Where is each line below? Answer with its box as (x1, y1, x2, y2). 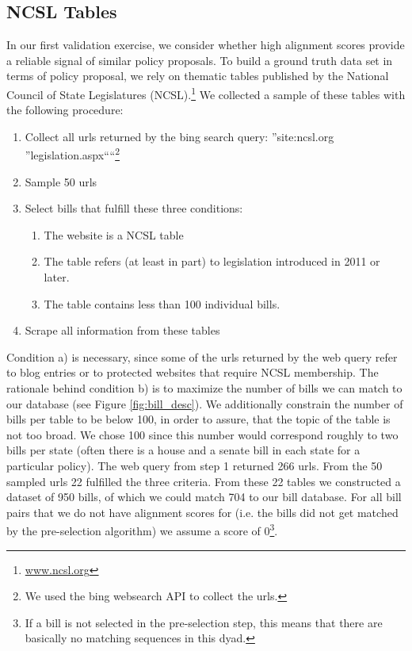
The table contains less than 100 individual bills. (44, 295, 280, 312)
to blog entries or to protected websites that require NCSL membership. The (6, 364, 379, 381)
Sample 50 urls (25, 173, 97, 190)
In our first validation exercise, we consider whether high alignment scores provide (6, 36, 405, 53)
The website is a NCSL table (44, 226, 184, 243)
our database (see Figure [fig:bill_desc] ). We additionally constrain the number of (6, 395, 403, 412)
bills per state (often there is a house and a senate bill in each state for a (6, 442, 360, 458)
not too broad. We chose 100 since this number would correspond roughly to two (6, 426, 399, 442)
